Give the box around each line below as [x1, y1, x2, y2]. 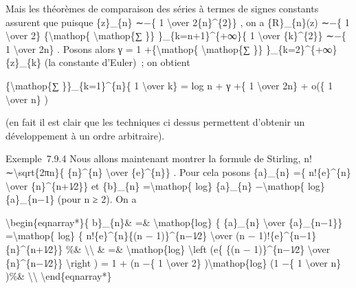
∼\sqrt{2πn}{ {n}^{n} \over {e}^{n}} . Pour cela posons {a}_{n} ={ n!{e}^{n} [5, 164, 351, 179]
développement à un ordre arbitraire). [5, 128, 165, 142]
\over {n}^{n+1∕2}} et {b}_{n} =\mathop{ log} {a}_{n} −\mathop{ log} [5, 178, 325, 192]
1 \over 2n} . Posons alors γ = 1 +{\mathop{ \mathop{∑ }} [5, 41, 263, 56]
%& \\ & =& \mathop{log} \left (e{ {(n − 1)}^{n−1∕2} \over [65, 241, 331, 256]
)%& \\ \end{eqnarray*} [5, 269, 112, 283]
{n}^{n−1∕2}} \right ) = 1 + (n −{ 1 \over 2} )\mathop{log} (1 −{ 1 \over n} [5, 255, 342, 269]
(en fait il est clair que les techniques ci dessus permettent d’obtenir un [5, 115, 305, 129]
